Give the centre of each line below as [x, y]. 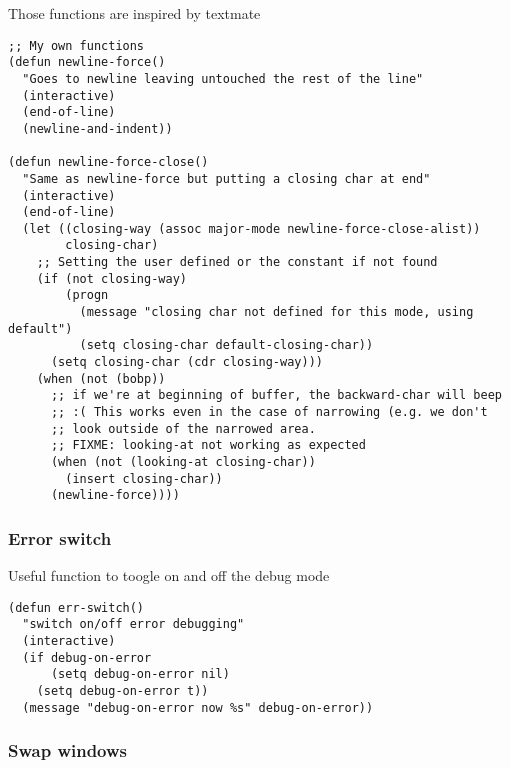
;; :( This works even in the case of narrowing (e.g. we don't [269, 412]
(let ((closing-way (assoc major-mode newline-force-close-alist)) [251, 228]
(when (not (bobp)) [101, 378]
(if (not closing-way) [111, 278]
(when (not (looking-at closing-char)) [183, 462]
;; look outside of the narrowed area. [183, 428]
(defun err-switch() [76, 607]
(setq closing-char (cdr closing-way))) [186, 362]
